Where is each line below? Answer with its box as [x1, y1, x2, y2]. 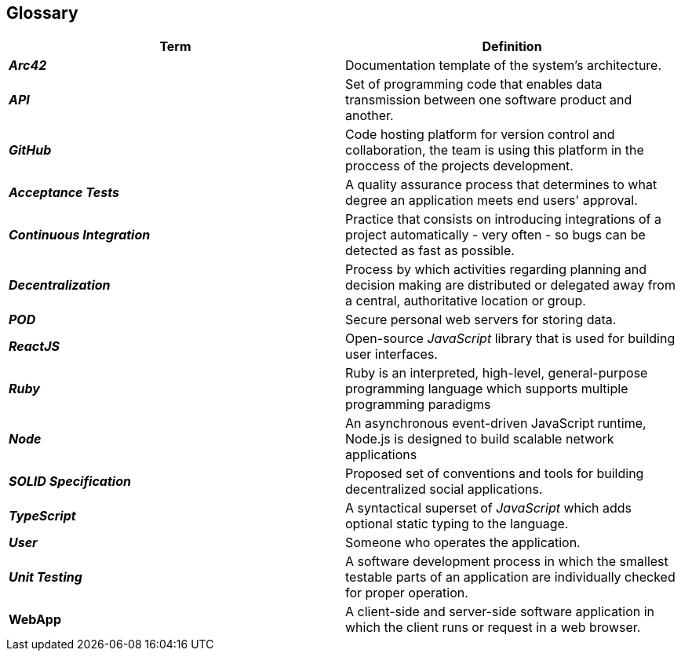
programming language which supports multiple [345, 381, 628, 397]
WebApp [9, 611, 61, 628]
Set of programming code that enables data [345, 76, 603, 93]
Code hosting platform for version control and [345, 126, 615, 143]
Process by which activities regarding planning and [345, 261, 646, 278]
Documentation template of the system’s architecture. [345, 57, 662, 74]
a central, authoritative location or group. [345, 293, 586, 309]
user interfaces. [345, 346, 438, 363]
